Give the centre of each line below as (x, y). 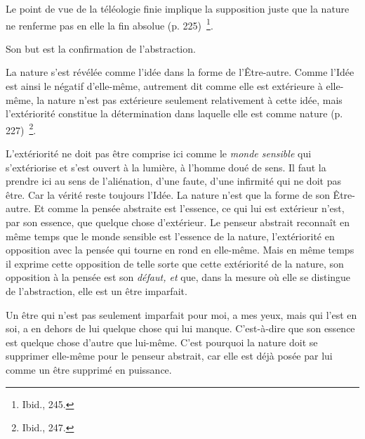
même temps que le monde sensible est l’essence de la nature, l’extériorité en (170, 236)
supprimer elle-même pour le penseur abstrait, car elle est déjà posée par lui (169, 356)
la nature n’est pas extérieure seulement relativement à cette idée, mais (190, 99)
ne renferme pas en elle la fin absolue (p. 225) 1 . (109, 24)
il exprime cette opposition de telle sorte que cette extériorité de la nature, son (175, 263)
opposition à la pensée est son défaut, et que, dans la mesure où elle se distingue (178, 277)
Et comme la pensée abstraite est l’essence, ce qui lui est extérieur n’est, (189, 208)
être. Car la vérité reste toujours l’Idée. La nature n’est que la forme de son (168, 194)
